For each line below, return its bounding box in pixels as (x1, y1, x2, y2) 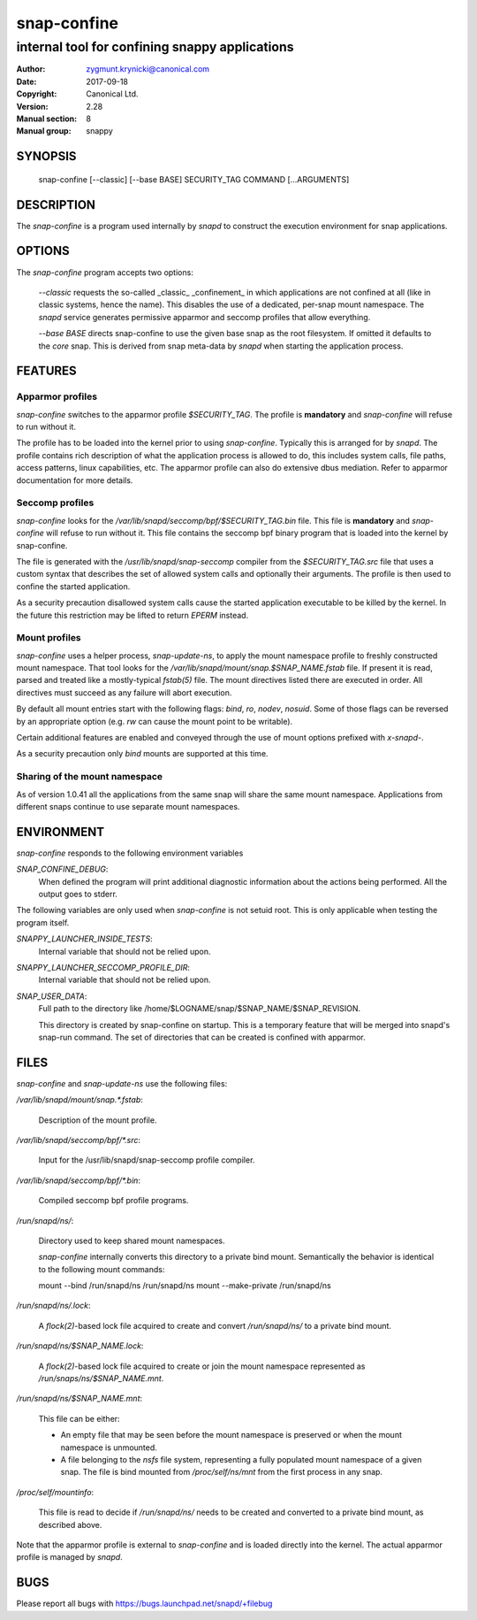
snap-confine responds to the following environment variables (16, 848, 244, 858)
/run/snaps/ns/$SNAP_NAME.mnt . (38, 1373, 164, 1384)
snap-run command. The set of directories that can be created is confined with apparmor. (38, 1032, 366, 1042)
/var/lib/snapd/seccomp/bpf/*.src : (16, 1134, 141, 1145)
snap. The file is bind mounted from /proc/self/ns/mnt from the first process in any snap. (60, 1467, 383, 1478)
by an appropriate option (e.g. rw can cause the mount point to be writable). (16, 716, 293, 726)
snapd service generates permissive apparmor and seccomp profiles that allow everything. (38, 311, 371, 322)
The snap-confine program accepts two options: (16, 266, 193, 278)
